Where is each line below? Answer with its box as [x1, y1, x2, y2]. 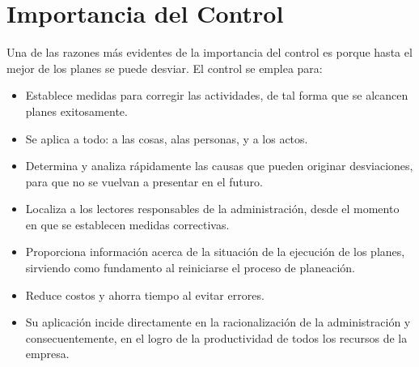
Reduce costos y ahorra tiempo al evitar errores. [25, 286, 265, 303]
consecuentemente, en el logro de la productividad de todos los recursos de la [25, 329, 408, 346]
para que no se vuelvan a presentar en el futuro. [25, 173, 263, 190]
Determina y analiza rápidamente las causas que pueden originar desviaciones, [25, 157, 413, 174]
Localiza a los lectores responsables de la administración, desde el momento [25, 200, 400, 217]
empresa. [25, 345, 70, 362]
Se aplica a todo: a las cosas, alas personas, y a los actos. [25, 130, 308, 147]
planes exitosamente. [25, 102, 128, 119]
